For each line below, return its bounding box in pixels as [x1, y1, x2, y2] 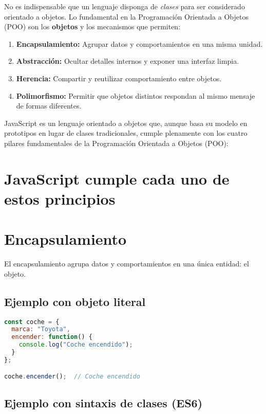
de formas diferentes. [16, 100, 82, 111]
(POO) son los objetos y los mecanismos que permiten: [4, 21, 181, 32]
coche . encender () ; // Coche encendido [4, 372, 140, 380]
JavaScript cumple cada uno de [4, 168, 230, 189]
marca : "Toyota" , [11, 326, 70, 333]
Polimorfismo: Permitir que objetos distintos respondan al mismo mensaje [16, 90, 255, 101]
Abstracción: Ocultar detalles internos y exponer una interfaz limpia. [16, 56, 239, 66]
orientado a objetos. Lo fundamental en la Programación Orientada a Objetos [4, 11, 249, 22]
